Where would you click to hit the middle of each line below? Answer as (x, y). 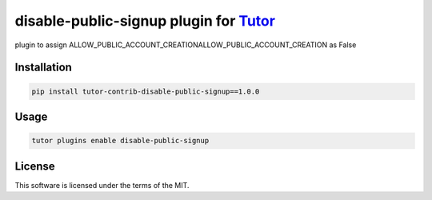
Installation (43, 68)
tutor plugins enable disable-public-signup (120, 141)
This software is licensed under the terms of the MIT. (102, 185)
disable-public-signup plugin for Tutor (145, 21)
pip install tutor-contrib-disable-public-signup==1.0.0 (146, 91)
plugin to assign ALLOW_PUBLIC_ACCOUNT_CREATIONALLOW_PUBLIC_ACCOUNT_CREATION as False (186, 45)
